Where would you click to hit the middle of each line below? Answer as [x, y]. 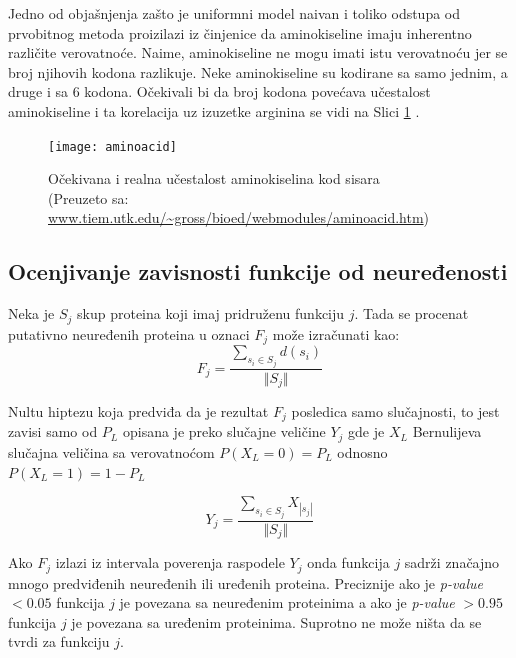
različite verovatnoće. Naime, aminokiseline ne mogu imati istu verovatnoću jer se [258, 52]
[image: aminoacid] [112, 146]
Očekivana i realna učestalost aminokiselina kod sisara [214, 178]
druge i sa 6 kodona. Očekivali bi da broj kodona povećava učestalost [219, 91]
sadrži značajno [452, 562]
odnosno [362, 451]
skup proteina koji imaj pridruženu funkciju [211, 313]
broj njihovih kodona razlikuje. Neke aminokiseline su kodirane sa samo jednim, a [258, 71]
